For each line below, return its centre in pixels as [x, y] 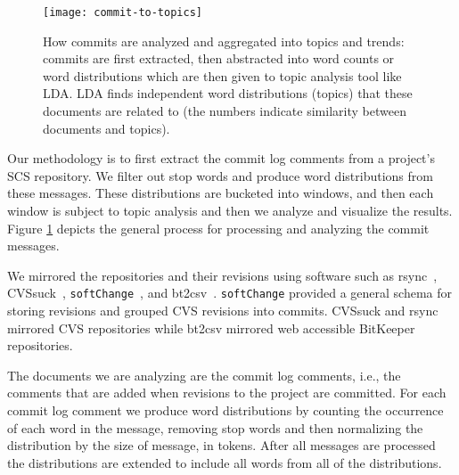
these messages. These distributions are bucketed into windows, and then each [221, 193]
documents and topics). [107, 128]
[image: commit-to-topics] [123, 12]
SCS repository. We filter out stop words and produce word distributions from [220, 175]
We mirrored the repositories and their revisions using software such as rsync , [222, 275]
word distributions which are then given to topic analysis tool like [222, 75]
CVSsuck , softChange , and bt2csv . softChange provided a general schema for [230, 293]
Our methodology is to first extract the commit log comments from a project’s [221, 158]
